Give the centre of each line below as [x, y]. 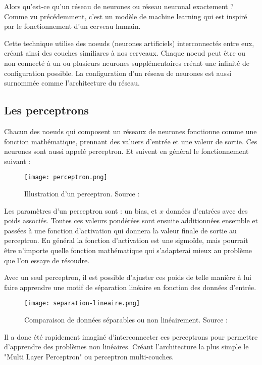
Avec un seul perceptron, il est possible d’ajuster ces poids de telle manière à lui [128, 277]
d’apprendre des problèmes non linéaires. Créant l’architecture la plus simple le [126, 347]
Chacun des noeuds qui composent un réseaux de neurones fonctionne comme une [130, 131]
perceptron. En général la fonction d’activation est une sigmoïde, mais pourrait [126, 240]
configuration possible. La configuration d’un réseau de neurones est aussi [118, 73]
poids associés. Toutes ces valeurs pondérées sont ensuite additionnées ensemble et [131, 220]
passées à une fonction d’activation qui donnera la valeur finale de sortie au [120, 230]
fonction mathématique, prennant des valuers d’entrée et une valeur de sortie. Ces [131, 141]
